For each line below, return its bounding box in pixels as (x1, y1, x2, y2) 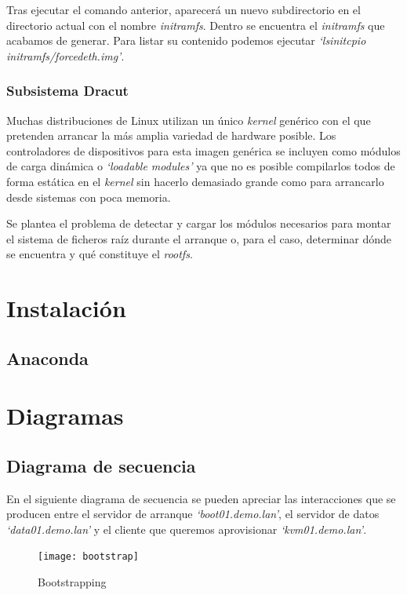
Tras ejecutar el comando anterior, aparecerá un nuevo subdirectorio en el (6, 2, 361, 17)
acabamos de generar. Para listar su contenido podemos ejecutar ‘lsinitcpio (6, 32, 366, 49)
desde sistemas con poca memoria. (6, 188, 171, 205)
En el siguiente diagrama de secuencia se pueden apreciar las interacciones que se (6, 490, 396, 506)
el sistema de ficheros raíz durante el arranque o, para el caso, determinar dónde (6, 230, 391, 246)
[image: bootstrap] (38, 551, 139, 563)
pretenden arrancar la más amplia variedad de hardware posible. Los (6, 127, 336, 144)
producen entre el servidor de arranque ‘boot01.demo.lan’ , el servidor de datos (6, 506, 380, 522)
